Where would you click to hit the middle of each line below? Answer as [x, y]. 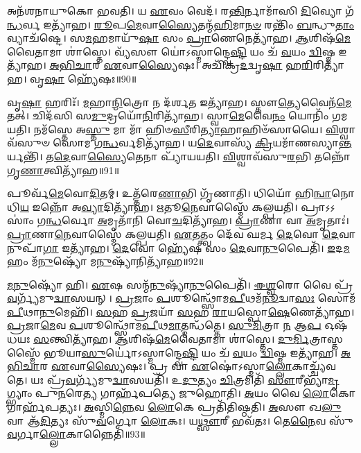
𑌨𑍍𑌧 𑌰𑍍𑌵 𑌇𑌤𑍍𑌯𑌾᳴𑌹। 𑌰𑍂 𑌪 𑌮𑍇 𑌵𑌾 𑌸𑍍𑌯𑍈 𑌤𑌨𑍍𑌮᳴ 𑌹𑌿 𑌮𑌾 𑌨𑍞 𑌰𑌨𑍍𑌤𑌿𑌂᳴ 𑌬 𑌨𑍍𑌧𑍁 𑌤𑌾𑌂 [181, 24]
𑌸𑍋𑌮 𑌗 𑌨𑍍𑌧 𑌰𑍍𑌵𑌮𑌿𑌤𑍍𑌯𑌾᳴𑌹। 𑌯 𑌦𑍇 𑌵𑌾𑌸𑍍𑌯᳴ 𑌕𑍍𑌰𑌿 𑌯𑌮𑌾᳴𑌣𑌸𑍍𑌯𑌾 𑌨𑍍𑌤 [202, 143]
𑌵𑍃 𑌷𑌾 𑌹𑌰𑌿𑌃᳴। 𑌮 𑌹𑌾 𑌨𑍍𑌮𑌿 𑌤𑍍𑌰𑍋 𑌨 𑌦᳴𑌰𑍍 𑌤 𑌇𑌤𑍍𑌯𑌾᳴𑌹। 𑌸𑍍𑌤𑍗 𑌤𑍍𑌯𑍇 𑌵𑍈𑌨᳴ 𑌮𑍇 [179, 102]
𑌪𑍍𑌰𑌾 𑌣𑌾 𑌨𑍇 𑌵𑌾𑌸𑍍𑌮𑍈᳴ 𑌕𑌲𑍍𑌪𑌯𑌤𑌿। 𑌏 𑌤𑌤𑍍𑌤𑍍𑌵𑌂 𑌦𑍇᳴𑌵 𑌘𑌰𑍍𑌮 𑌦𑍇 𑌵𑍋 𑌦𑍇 [173, 233]
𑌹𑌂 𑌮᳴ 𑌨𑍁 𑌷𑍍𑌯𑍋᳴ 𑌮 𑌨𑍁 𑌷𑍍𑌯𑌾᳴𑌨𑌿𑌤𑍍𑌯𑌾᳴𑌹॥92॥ [106, 261]
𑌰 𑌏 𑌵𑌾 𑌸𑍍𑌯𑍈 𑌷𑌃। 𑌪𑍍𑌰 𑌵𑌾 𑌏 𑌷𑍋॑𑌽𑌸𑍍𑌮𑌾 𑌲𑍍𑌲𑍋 [166, 366]
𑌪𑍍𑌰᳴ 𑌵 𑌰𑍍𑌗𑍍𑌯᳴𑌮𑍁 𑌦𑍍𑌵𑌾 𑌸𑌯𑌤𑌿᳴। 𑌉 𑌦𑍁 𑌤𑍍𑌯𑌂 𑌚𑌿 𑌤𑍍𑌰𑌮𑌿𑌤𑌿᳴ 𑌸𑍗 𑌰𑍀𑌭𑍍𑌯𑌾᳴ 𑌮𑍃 [193, 379]
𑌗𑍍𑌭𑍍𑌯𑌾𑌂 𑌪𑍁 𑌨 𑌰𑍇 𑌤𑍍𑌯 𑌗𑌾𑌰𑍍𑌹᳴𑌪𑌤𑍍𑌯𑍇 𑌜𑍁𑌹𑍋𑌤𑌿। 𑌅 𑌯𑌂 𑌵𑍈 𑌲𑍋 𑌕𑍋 [182, 393]
